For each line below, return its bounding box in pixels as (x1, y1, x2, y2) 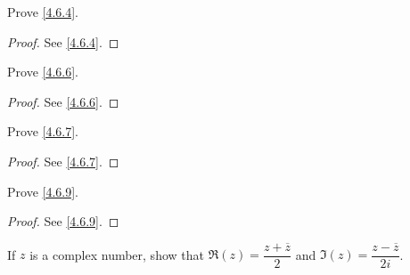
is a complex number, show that (29, 245, 204, 263)
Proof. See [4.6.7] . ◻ (7, 151, 119, 170)
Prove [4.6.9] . (7, 182, 78, 200)
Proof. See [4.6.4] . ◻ (7, 32, 119, 51)
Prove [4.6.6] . (7, 62, 78, 81)
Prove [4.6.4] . (7, 3, 78, 20)
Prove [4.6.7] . (7, 122, 78, 141)
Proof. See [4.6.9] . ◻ (7, 212, 119, 231)
